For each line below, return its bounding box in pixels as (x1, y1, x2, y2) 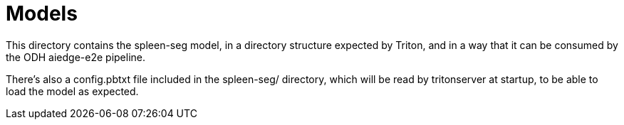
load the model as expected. (6, 85, 139, 97)
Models (6, 1, 78, 26)
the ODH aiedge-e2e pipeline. (6, 50, 146, 63)
